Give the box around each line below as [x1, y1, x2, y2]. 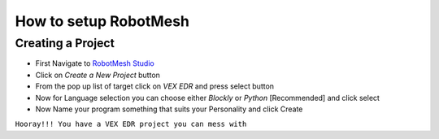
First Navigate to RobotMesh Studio [35, 59, 154, 68]
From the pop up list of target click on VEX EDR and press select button [35, 81, 275, 91]
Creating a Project [15, 36, 115, 50]
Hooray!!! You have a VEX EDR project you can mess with [15, 119, 247, 129]
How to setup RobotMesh [15, 12, 190, 30]
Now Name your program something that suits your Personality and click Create [35, 104, 303, 114]
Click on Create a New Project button [35, 70, 160, 80]
